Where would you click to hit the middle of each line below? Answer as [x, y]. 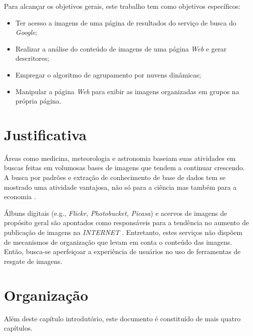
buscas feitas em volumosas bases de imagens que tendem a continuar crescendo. [125, 168]
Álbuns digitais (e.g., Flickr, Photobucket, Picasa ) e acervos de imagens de [116, 213]
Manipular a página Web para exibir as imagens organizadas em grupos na [127, 91]
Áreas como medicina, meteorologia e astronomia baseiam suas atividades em [120, 158]
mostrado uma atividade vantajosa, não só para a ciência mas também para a [120, 187]
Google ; [26, 32]
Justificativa [45, 134]
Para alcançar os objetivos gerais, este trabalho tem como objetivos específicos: [122, 6]
